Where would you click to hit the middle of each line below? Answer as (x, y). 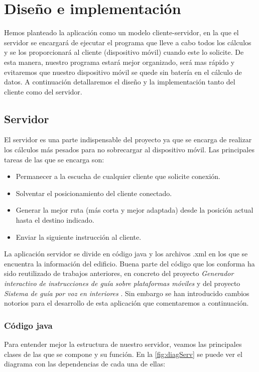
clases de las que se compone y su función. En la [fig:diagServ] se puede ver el (123, 354)
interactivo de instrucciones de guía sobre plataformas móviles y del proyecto (122, 283)
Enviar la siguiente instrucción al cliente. (79, 237)
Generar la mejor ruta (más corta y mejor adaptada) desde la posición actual (135, 210)
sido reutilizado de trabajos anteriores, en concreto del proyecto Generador (119, 273)
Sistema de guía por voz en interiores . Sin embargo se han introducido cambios (127, 293)
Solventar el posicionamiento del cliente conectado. (94, 193)
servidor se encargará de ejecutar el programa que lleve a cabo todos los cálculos (128, 42)
